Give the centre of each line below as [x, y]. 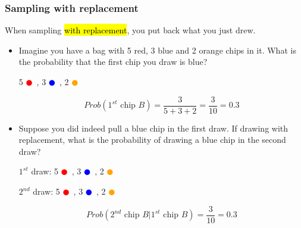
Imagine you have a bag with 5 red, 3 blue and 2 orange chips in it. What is [157, 50]
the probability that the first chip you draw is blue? [113, 62]
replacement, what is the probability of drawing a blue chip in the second [152, 140]
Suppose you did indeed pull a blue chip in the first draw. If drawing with [153, 128]
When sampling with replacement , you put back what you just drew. [130, 30]
